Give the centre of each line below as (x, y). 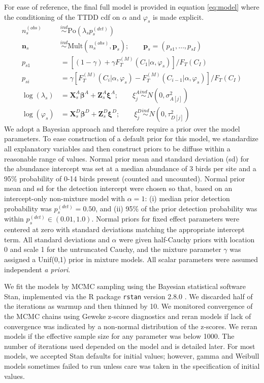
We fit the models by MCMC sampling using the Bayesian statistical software (125, 286)
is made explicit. (178, 17)
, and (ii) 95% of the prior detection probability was (176, 208)
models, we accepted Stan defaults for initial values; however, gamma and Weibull (132, 356)
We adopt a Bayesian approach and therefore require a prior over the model (122, 128)
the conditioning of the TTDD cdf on (62, 17)
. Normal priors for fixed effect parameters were (166, 219)
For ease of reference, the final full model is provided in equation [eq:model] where (132, 7)
